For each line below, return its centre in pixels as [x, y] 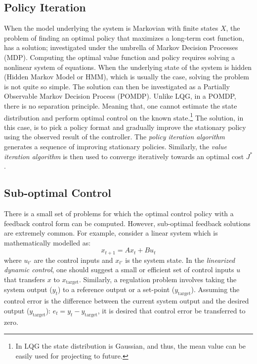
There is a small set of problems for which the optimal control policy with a [119, 213]
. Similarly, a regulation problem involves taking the [158, 279]
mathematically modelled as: [47, 242]
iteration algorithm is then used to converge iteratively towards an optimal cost [124, 156]
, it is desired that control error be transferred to [171, 310]
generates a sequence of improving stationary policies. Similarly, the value [115, 146]
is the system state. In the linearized [180, 260]
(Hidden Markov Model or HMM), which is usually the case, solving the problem [127, 77]
